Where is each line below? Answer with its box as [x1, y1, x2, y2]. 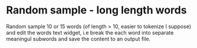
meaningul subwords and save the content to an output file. [6, 35, 151, 42]
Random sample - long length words [6, 4, 187, 17]
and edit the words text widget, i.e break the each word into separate [6, 29, 174, 36]
